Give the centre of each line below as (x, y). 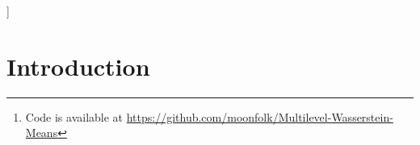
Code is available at (74, 116)
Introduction (78, 66)
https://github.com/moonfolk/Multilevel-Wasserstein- (260, 116)
